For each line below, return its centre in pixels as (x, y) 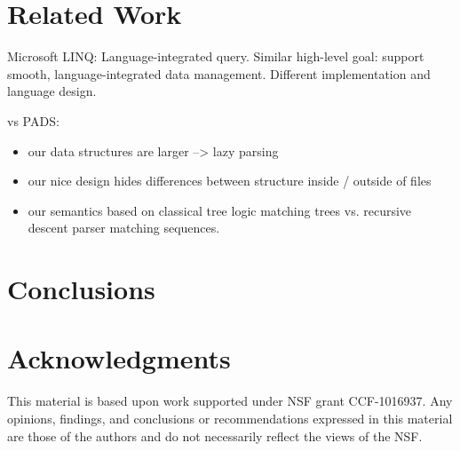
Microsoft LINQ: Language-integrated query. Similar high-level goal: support (216, 56)
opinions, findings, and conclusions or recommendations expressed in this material (230, 418)
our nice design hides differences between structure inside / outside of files (230, 181)
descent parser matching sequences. (124, 228)
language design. (52, 91)
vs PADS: (33, 120)
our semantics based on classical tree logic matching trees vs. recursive (220, 210)
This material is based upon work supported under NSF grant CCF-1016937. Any (230, 401)
